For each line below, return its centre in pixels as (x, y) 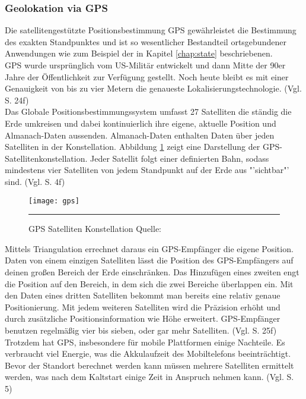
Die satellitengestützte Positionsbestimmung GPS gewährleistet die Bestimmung (151, 30)
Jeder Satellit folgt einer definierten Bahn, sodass (179, 158)
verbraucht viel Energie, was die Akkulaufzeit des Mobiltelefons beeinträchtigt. (148, 354)
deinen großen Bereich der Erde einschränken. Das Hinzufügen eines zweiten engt (152, 271)
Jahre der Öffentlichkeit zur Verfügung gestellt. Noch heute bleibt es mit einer (147, 76)
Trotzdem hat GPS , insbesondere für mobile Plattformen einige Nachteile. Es (145, 342)
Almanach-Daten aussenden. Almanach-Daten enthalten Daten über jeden (140, 135)
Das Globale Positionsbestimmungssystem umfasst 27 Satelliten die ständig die (148, 111)
